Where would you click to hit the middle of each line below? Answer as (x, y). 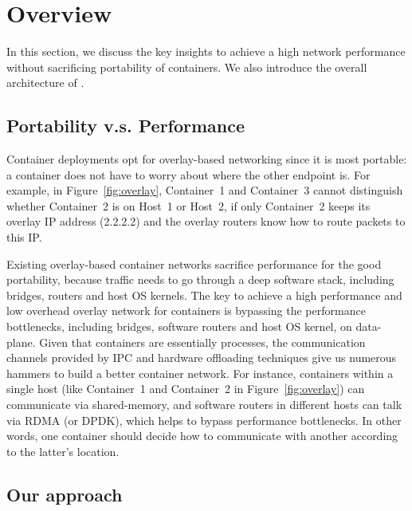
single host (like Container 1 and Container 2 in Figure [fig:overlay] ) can (186, 389)
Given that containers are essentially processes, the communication (202, 342)
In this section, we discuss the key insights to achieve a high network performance (206, 51)
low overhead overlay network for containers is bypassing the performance (186, 311)
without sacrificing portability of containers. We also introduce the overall (187, 67)
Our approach (65, 494)
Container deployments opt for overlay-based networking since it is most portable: (207, 159)
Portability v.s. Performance (126, 126)
